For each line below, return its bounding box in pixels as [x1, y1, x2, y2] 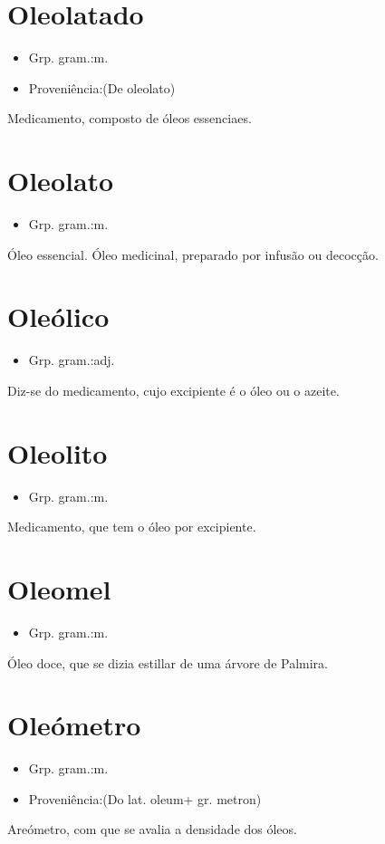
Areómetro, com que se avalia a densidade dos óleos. [7, 820, 297, 839]
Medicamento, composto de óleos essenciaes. [7, 109, 252, 128]
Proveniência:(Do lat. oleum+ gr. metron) [28, 789, 262, 808]
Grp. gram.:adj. [28, 350, 115, 369]
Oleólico [7, 298, 110, 335]
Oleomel [7, 571, 111, 608]
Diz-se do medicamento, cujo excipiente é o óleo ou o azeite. [7, 380, 340, 399]
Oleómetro [7, 706, 141, 743]
